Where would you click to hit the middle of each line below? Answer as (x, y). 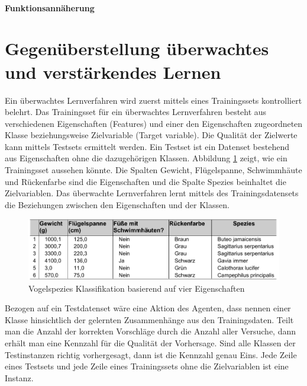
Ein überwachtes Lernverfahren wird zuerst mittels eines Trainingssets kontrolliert (153, 100)
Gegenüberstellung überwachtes (137, 48)
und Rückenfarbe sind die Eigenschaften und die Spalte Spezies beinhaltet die (146, 181)
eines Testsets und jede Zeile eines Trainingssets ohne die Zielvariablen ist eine (147, 366)
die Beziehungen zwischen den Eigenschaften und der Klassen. (117, 204)
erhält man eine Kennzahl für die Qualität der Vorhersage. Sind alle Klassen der (150, 343)
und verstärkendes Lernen (113, 71)
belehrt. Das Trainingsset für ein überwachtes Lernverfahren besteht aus (136, 112)
